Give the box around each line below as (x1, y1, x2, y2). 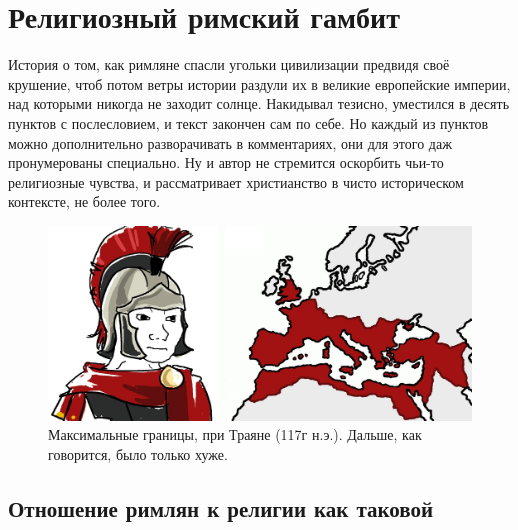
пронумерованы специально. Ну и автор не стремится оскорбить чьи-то (8, 152, 444, 173)
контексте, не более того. (8, 191, 161, 212)
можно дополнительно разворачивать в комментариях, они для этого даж (8, 132, 452, 153)
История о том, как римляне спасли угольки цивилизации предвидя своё (8, 54, 450, 75)
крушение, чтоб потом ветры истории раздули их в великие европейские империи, (8, 73, 511, 94)
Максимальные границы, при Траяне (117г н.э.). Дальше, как (48, 424, 422, 445)
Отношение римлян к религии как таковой (8, 493, 434, 524)
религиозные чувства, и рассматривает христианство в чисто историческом (8, 171, 464, 192)
